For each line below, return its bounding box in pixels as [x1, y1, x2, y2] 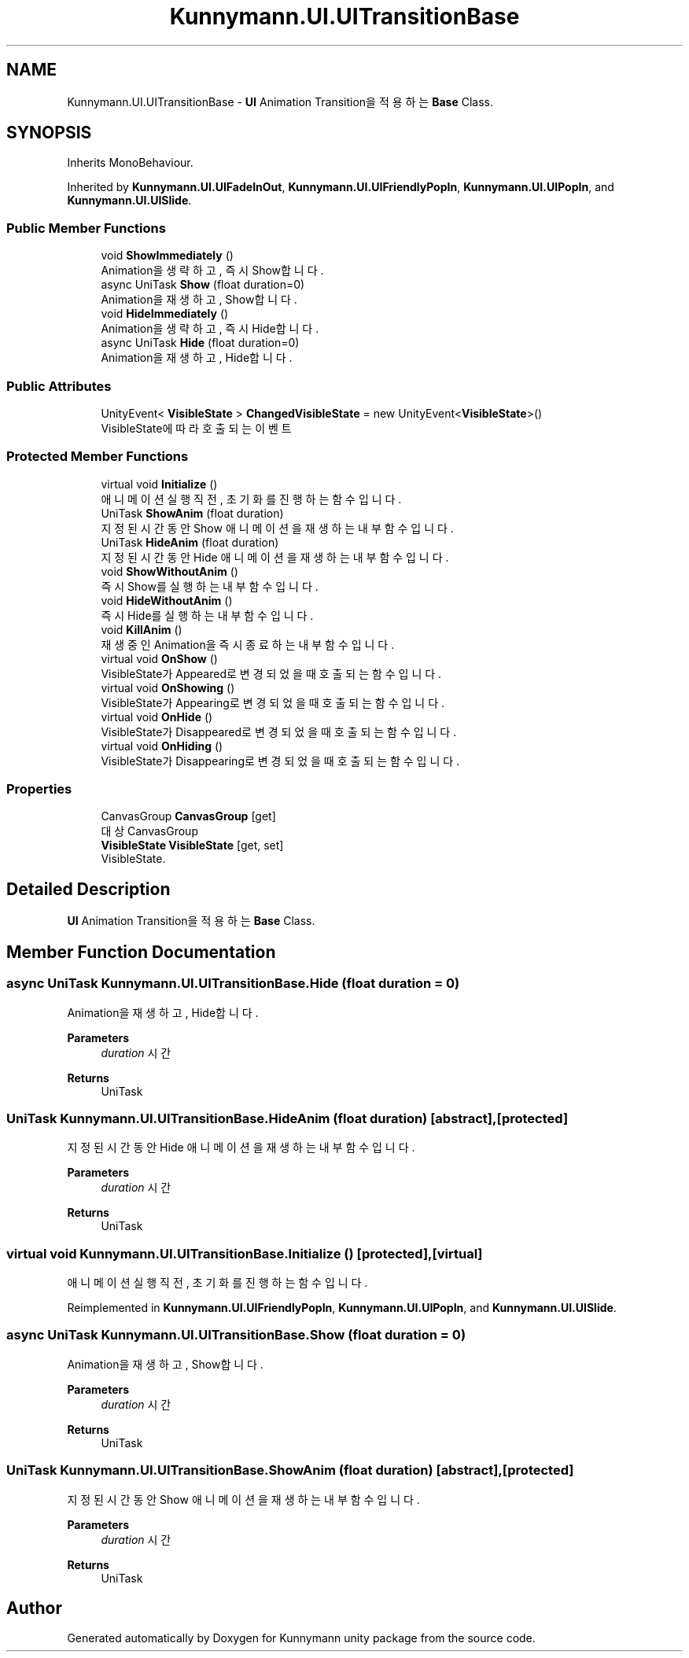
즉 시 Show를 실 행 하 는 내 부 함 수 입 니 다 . [101, 579, 319, 593]
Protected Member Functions [6, 448, 189, 465]
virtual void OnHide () [101, 709, 213, 724]
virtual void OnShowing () [101, 680, 235, 695]
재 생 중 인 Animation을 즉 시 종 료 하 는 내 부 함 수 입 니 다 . [101, 637, 395, 651]
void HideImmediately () [101, 307, 229, 321]
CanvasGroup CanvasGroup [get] [101, 809, 276, 823]
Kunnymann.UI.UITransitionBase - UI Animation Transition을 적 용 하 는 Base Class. [67, 94, 493, 109]
